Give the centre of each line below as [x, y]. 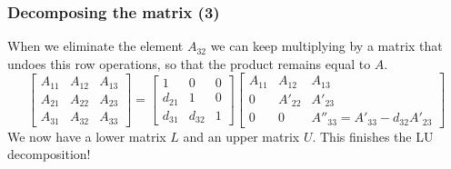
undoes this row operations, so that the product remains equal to [189, 63]
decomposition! [49, 154]
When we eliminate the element [95, 46]
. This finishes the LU [373, 136]
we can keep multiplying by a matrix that [326, 46]
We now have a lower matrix [87, 136]
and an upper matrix [241, 136]
